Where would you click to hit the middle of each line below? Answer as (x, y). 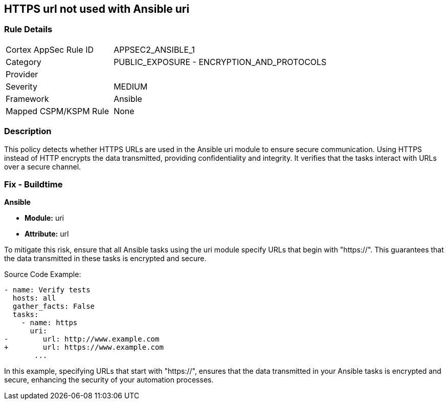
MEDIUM (131, 86)
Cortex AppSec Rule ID (50, 49)
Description (28, 131)
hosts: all (34, 298)
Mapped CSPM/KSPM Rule (58, 111)
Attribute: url (47, 234)
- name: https (49, 323)
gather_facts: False (54, 306)
